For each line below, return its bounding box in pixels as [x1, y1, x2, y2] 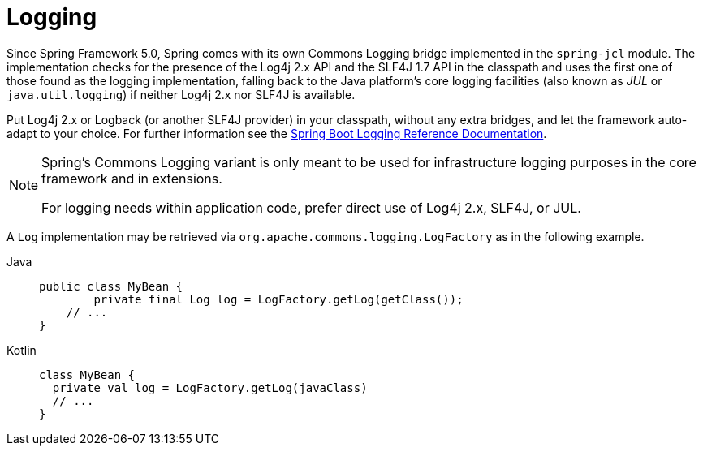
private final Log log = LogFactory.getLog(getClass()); [93, 292, 464, 306]
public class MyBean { [39, 279, 183, 293]
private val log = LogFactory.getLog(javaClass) [52, 381, 368, 394]
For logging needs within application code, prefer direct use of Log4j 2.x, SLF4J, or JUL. [41, 199, 581, 216]
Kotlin [6, 342, 37, 357]
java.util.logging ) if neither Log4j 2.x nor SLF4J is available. [6, 87, 356, 101]
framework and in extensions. [41, 170, 222, 187]
